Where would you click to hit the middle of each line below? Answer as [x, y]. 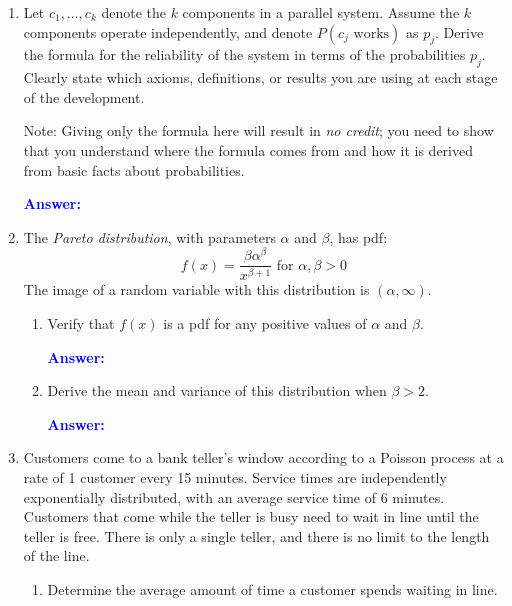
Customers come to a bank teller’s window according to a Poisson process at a [263, 457]
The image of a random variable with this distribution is [196, 289]
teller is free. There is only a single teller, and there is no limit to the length [256, 535]
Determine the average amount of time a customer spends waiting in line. [272, 588]
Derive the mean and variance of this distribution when [217, 390]
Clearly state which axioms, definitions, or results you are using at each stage [260, 77]
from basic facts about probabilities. [134, 169]
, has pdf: [358, 236]
